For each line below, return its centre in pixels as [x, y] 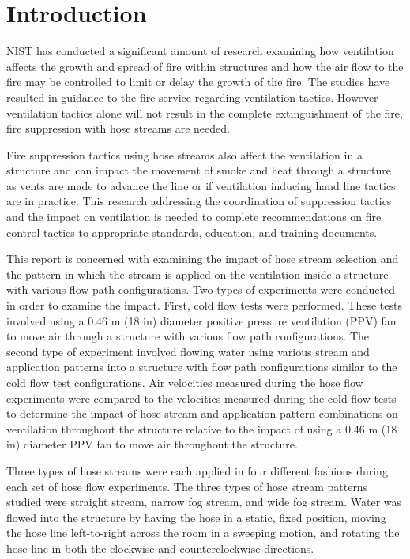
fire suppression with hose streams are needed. [118, 128]
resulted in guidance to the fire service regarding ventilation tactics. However [192, 97]
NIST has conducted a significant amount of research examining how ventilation [200, 51]
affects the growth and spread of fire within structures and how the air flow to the [205, 66]
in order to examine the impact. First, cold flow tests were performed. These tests [204, 305]
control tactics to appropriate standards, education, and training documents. [192, 232]
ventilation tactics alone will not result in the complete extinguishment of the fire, [205, 113]
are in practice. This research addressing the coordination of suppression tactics [199, 201]
